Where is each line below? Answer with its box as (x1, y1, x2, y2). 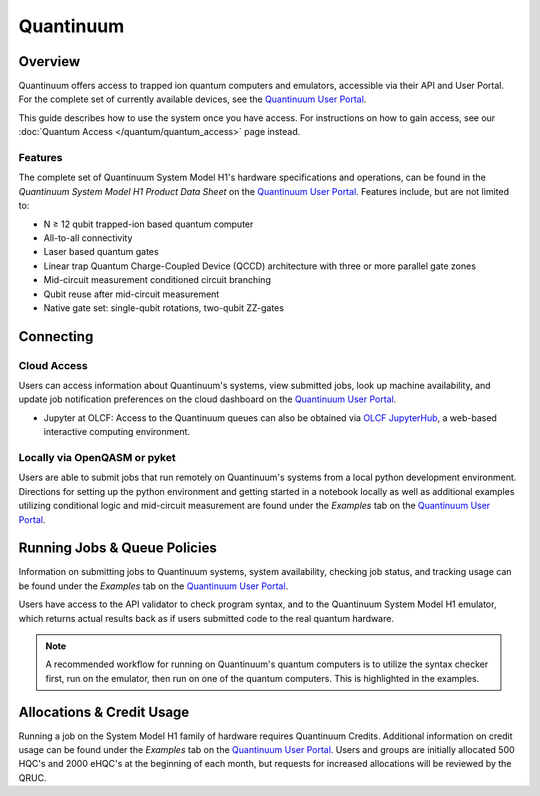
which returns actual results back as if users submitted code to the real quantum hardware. (18, 612, 395, 624)
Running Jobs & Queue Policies (18, 540, 217, 557)
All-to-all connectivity (43, 231, 133, 244)
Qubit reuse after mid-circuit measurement (43, 288, 220, 300)
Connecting (18, 328, 94, 345)
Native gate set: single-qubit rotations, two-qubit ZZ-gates (43, 301, 285, 314)
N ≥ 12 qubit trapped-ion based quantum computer (43, 218, 254, 230)
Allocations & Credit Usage (18, 703, 190, 720)
